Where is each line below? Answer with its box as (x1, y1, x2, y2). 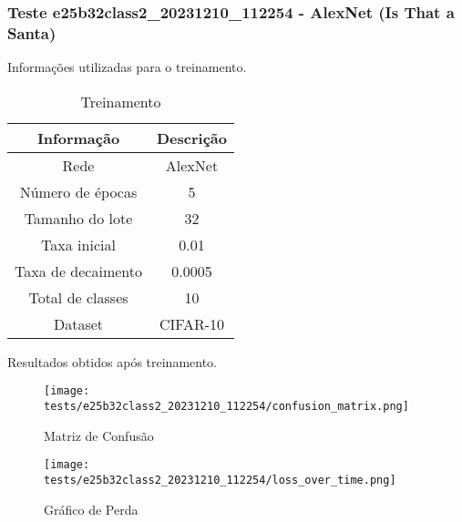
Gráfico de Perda (44, 499, 139, 518)
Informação (36, 127, 120, 148)
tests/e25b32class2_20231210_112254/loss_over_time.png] (44, 473, 396, 486)
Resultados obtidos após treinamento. (7, 352, 217, 371)
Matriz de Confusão (44, 425, 154, 445)
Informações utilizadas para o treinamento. (7, 57, 247, 77)
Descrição (156, 127, 227, 148)
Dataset (53, 312, 104, 334)
